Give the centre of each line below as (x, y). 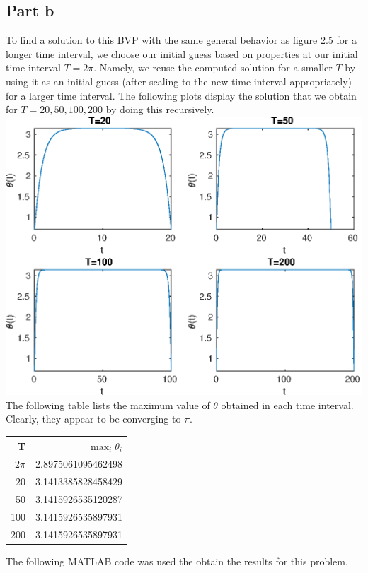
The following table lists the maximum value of (108, 404)
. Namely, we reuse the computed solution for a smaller (213, 67)
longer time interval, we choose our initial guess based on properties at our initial (182, 53)
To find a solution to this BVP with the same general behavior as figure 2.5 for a (181, 40)
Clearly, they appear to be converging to (93, 419)
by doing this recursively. (160, 109)
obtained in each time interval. (287, 404)
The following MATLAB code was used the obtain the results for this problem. (177, 561)
